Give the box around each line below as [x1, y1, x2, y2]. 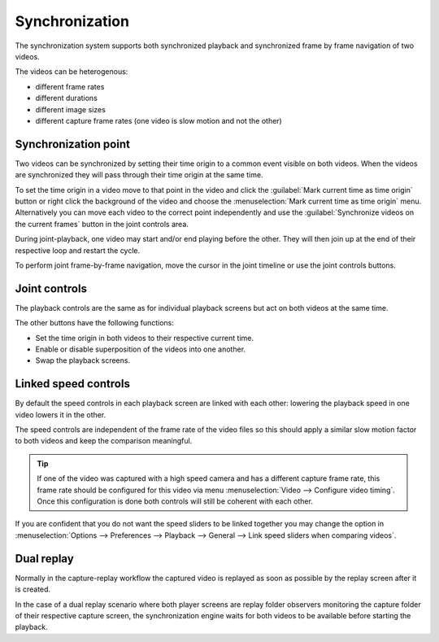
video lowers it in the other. [15, 409, 106, 419]
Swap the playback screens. [35, 356, 130, 365]
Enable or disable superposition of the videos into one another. [35, 344, 246, 354]
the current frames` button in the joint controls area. [15, 219, 189, 229]
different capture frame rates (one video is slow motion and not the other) [35, 116, 282, 125]
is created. [15, 584, 51, 594]
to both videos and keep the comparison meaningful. [15, 436, 193, 446]
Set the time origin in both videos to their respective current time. [35, 333, 254, 343]
